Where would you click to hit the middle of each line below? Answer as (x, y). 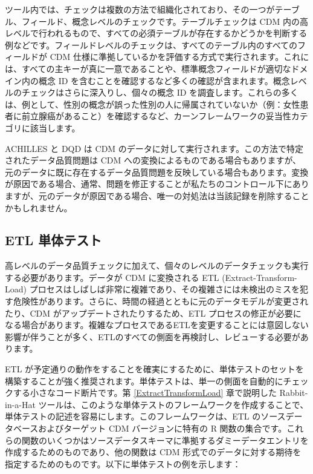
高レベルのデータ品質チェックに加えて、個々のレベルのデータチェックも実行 (157, 265)
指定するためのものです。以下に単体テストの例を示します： (123, 463)
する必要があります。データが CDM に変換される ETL (112, 277)
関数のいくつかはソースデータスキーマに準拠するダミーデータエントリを (165, 440)
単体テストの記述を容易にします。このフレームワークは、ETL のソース (145, 416)
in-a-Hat (20, 404)
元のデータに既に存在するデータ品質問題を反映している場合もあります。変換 (157, 172)
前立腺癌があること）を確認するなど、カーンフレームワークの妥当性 (156, 116)
